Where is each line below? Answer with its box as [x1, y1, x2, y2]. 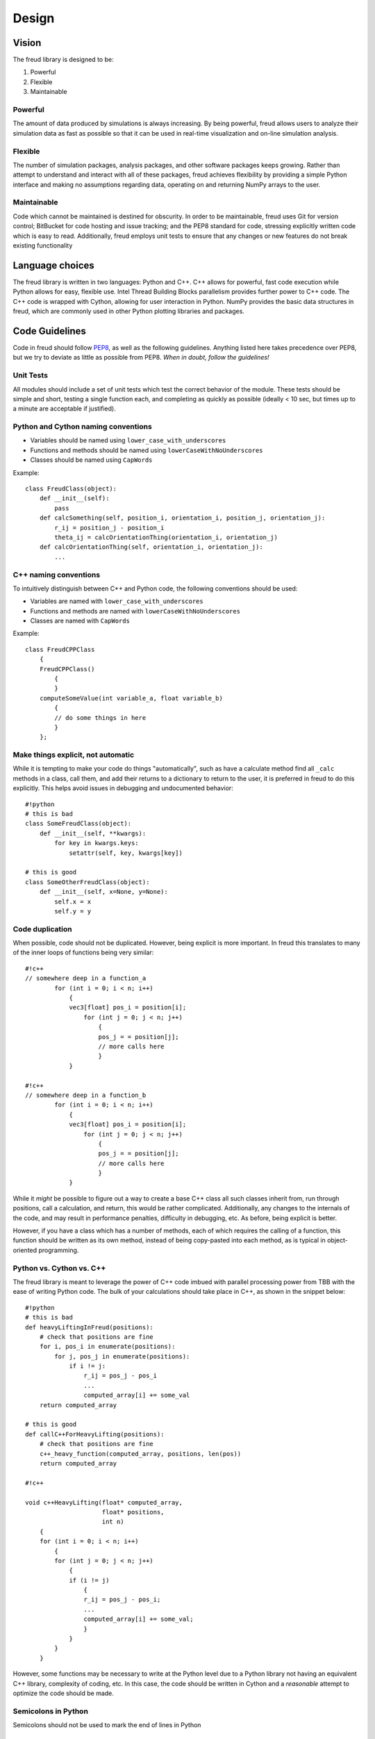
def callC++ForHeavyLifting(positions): [25, 1430, 165, 1438]
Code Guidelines [12, 325, 87, 337]
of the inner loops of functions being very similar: [12, 948, 154, 956]
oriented [12, 1246, 37, 1254]
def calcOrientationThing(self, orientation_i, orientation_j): [39, 543, 263, 551]
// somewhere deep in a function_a [25, 975, 147, 982]
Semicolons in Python [12, 1706, 88, 1716]
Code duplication [12, 924, 72, 933]
